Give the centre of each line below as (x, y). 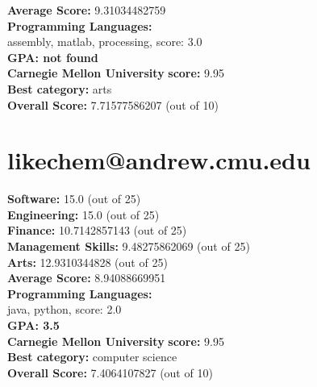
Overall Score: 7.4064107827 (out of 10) (110, 372)
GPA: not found (53, 57)
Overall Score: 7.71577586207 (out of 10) (113, 104)
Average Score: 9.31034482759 (87, 10)
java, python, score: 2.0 (65, 309)
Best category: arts (60, 88)
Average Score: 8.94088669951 (87, 278)
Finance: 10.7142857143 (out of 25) (97, 230)
